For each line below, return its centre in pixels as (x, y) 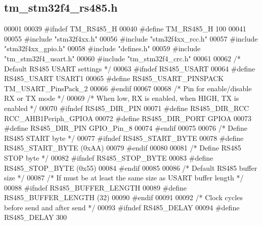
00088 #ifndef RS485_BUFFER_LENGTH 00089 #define (96, 187)
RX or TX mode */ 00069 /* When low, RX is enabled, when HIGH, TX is (122, 98)
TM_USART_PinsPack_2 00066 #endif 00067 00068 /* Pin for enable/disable (128, 88)
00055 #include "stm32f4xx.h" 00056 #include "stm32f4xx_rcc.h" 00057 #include (131, 38)
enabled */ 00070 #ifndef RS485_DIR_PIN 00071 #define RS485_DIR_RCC (127, 108)
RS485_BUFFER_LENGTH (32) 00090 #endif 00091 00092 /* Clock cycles (123, 197)
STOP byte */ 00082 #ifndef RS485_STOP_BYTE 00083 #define (109, 157)
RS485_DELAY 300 (36, 217)
